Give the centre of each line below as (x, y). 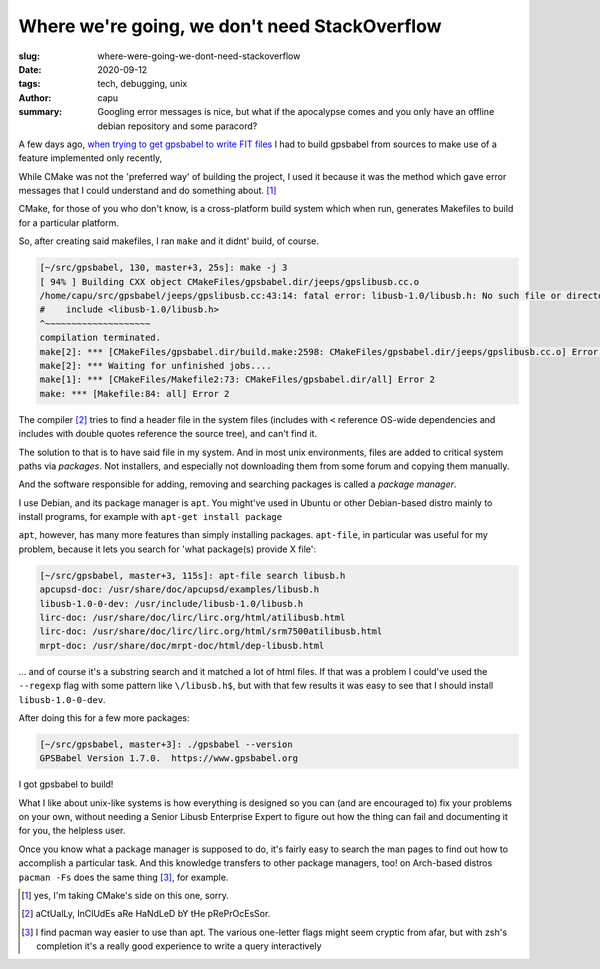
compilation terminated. (100, 338)
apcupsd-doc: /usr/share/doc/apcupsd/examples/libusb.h (179, 589)
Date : (30, 69)
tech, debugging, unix (142, 84)
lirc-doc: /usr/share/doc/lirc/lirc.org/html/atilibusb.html (192, 617)
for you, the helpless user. (72, 831)
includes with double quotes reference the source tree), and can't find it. (168, 434)
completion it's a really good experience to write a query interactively (179, 946)
